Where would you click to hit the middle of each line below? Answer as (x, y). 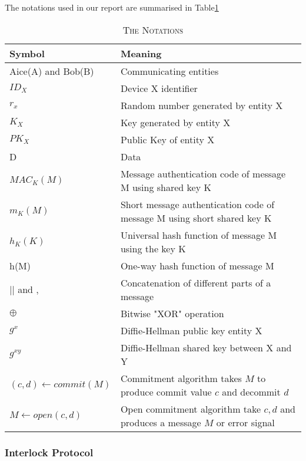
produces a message (161, 422)
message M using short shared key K (196, 218)
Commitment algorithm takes (181, 378)
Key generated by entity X (175, 122)
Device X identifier (159, 88)
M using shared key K (166, 187)
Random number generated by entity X (202, 105)
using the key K (153, 248)
